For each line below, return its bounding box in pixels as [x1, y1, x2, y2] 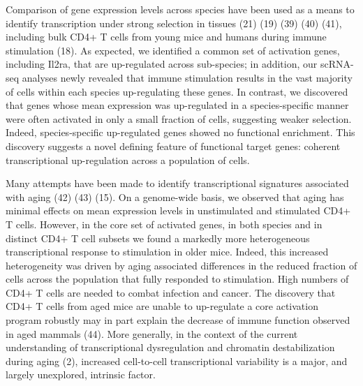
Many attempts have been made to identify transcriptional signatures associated [6, 176, 349, 191]
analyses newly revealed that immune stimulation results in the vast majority [22, 70, 353, 84]
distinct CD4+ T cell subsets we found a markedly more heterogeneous [6, 230, 310, 245]
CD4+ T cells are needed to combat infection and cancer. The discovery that [6, 285, 336, 299]
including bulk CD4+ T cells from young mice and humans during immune [6, 29, 327, 44]
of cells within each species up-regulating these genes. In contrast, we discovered [6, 84, 348, 98]
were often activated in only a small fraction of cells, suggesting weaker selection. [6, 111, 352, 126]
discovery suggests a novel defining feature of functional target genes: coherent [6, 138, 341, 153]
